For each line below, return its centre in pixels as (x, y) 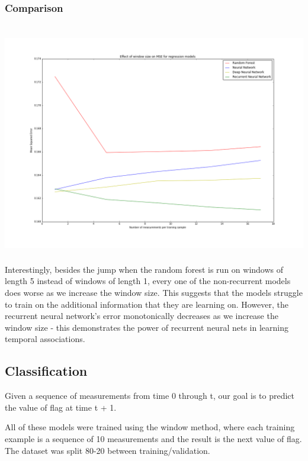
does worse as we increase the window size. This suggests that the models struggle (154, 292)
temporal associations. (45, 339)
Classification (46, 371)
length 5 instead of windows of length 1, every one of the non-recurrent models (148, 281)
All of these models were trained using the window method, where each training (150, 427)
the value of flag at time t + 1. (61, 407)
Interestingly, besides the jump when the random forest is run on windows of (144, 269)
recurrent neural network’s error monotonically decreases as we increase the (142, 316)
